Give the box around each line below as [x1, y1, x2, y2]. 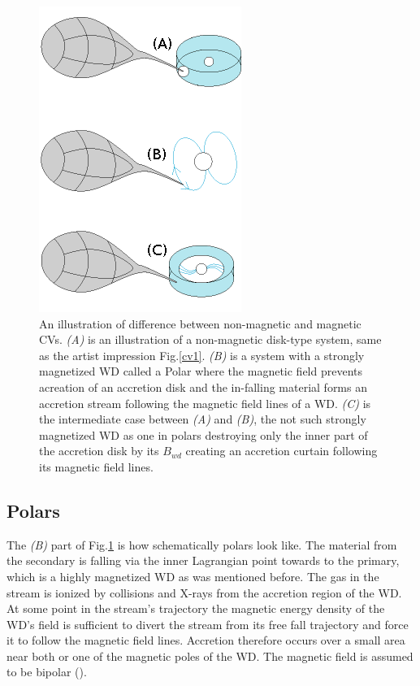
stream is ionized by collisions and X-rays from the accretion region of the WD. [6, 584, 402, 601]
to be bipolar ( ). [6, 663, 87, 680]
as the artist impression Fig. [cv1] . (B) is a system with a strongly [39, 346, 365, 363]
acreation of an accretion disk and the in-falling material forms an [39, 378, 367, 395]
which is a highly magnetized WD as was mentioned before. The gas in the [6, 567, 379, 584]
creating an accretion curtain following [185, 442, 378, 459]
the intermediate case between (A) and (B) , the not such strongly [39, 410, 366, 428]
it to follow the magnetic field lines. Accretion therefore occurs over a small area [6, 632, 405, 649]
